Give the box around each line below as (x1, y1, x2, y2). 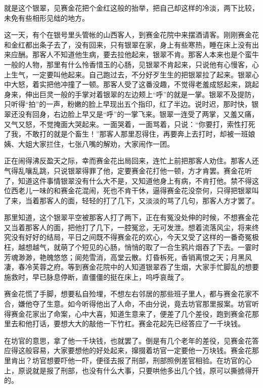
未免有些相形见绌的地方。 (4, 12, 89, 23)
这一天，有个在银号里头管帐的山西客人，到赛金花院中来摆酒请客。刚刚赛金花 (4, 29, 259, 40)
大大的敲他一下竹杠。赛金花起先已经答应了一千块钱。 (67, 318, 245, 329)
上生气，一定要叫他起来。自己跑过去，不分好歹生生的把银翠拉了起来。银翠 (4, 69, 252, 79)
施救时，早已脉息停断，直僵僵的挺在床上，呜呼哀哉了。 (4, 271, 188, 282)
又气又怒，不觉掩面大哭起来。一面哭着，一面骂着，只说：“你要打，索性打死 (4, 118, 255, 129)
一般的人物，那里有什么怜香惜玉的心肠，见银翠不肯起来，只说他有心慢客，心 (4, 59, 259, 69)
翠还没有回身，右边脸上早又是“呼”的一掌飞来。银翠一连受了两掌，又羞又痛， (4, 108, 259, 119)
